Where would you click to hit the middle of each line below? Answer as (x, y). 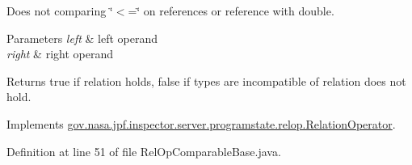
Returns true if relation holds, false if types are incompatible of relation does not (206, 80)
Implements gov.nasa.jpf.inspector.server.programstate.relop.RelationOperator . (201, 123)
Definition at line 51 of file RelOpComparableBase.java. (144, 151)
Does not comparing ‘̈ (60, 11)
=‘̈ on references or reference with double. (231, 11)
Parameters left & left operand (82, 38)
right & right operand (60, 54)
